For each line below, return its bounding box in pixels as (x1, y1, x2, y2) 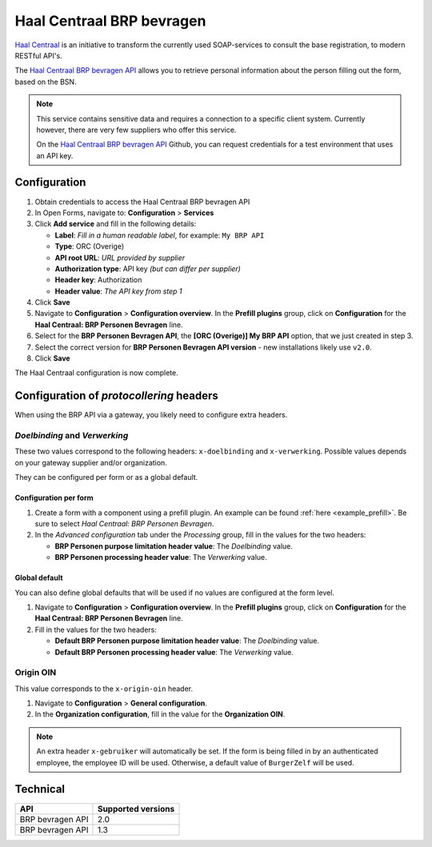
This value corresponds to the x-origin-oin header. (14, 684, 194, 693)
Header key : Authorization (54, 275, 142, 285)
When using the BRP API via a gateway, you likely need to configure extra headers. (14, 410, 288, 420)
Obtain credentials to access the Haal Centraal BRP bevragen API (34, 197, 250, 206)
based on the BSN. (14, 77, 77, 86)
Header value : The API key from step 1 (54, 286, 183, 296)
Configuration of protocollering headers (14, 389, 219, 403)
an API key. (36, 150, 74, 160)
